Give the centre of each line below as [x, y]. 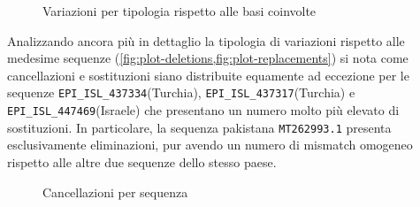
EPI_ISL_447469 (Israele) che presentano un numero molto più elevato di [203, 110]
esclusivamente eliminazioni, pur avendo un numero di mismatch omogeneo [210, 145]
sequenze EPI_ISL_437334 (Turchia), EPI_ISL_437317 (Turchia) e [181, 92]
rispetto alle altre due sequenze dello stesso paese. [142, 161]
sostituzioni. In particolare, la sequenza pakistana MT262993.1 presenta [199, 127]
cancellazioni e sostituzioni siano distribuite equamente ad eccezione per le [208, 75]
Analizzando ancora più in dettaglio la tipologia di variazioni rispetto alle [206, 40]
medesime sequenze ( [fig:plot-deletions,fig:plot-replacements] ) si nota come [208, 58]
